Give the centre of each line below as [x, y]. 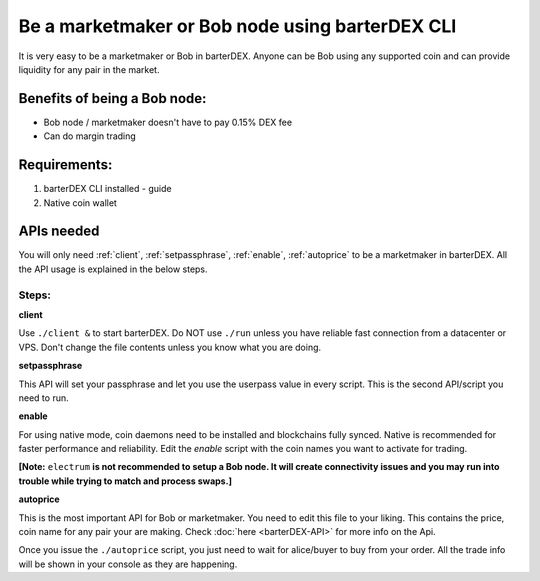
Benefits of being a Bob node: [112, 98]
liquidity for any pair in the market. [89, 69]
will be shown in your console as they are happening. [128, 564]
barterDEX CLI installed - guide [107, 189]
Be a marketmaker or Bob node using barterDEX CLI [237, 26]
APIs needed [59, 231]
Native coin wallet [80, 202]
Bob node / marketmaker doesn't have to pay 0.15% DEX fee [168, 122]
